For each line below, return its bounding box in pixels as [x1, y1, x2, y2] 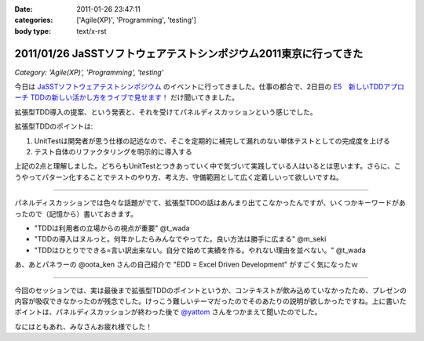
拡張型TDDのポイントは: [14, 122, 93, 131]
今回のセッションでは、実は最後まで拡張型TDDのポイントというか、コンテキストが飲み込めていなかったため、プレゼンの [14, 285, 408, 295]
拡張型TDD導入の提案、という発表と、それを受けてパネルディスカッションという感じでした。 [14, 107, 317, 117]
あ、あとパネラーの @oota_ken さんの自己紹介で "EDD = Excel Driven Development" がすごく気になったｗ [14, 259, 359, 270]
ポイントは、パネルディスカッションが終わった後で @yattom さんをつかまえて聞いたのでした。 [14, 307, 322, 317]
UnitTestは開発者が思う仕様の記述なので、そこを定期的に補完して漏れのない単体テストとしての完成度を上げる [34, 136, 390, 145]
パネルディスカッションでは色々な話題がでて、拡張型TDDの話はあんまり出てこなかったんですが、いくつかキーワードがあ [14, 198, 406, 208]
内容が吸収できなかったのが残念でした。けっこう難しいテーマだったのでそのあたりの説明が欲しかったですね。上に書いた [14, 296, 407, 306]
